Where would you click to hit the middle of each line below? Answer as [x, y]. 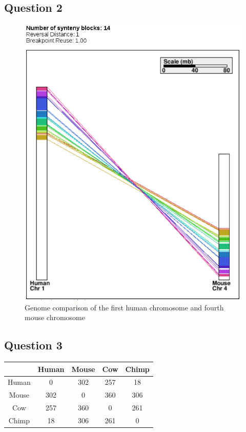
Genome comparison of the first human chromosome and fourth [124, 307]
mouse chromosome [55, 317]
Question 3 [33, 345]
